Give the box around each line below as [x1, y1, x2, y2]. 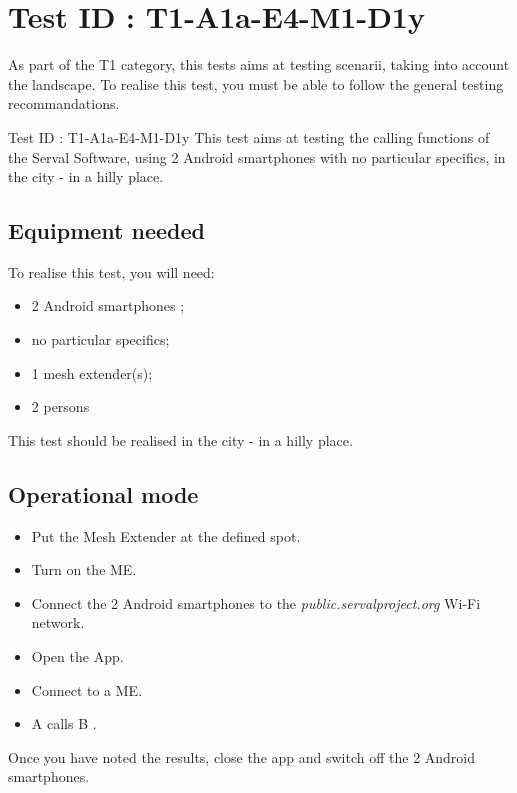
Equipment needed [8, 215, 205, 246]
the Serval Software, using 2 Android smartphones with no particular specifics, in [8, 146, 506, 167]
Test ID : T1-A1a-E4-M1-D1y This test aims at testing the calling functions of [8, 126, 490, 147]
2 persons [31, 396, 90, 417]
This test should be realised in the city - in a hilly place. [8, 429, 353, 450]
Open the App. [31, 646, 124, 667]
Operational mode [8, 478, 199, 509]
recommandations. [8, 93, 120, 114]
